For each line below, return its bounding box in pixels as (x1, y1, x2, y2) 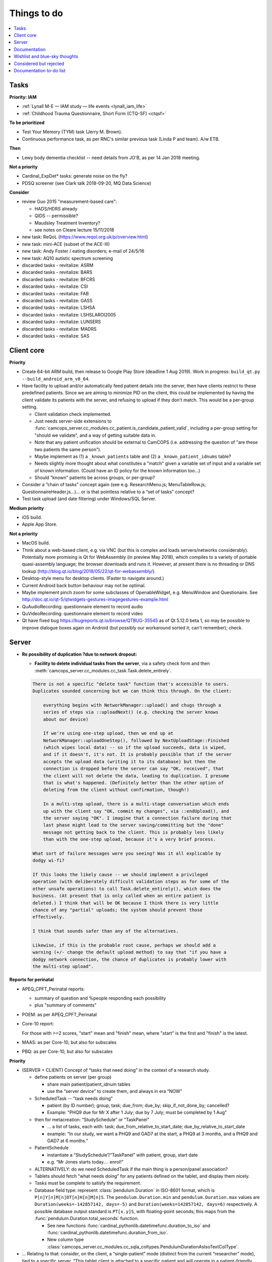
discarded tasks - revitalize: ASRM (22, 262, 94, 268)
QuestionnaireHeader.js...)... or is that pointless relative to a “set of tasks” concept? (22, 489, 195, 495)
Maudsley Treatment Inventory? (34, 220, 101, 226)
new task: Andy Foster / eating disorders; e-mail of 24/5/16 (22, 248, 145, 254)
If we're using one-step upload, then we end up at (43, 730, 174, 737)
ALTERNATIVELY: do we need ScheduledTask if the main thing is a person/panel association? (34, 1166, 228, 1172)
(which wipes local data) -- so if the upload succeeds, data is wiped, (43, 745, 227, 751)
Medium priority (9, 505, 44, 511)
